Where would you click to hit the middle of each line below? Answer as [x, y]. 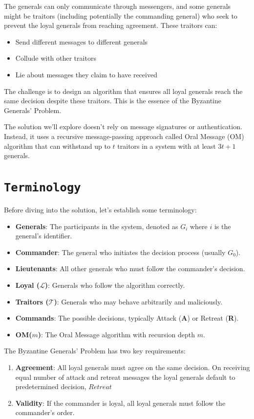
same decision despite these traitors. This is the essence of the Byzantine [113, 101]
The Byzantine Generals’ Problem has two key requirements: [95, 351]
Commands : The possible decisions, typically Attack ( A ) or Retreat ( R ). [127, 318]
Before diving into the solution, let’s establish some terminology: [100, 209]
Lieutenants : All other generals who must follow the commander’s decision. [130, 268]
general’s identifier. [44, 236]
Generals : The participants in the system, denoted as [97, 226]
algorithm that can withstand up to [57, 146]
